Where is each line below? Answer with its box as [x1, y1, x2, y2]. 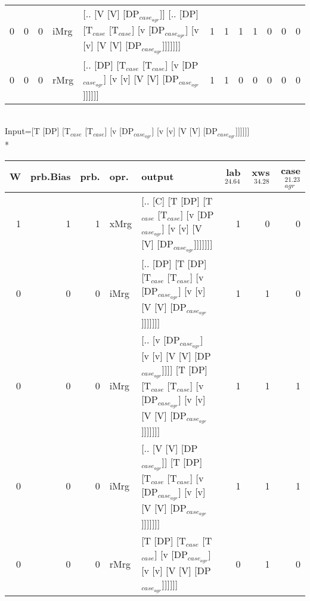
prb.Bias [30, 169, 71, 184]
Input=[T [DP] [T [5, 125, 71, 137]
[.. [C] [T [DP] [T [141, 193, 213, 207]
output [141, 169, 174, 184]
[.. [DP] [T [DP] [141, 256, 207, 270]
